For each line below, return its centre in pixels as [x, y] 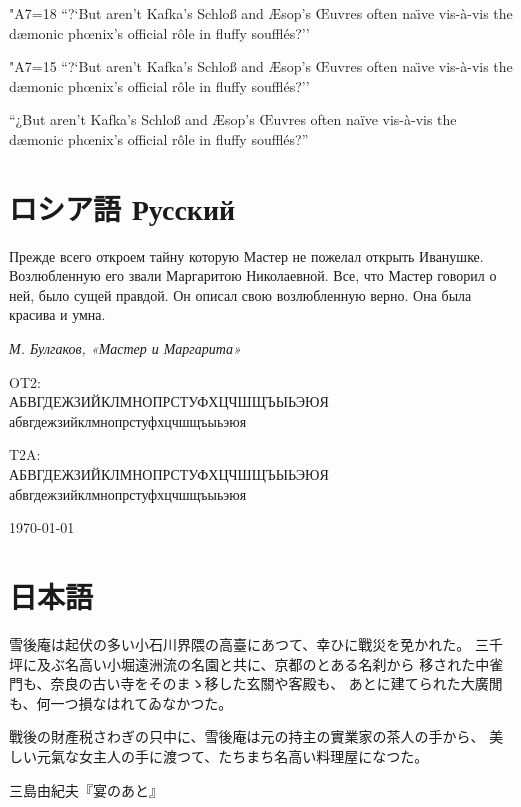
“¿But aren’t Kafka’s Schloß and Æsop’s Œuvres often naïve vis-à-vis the [233, 119]
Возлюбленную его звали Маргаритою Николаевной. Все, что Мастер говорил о [253, 275]
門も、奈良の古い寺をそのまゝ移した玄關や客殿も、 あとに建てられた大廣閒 [256, 683]
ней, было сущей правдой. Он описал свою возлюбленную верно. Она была [240, 294]
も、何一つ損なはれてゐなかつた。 [121, 702]
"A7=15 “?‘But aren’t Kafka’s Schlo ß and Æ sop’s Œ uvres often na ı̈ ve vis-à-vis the [261, 66]
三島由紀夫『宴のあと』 [86, 789]
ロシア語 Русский [122, 207]
